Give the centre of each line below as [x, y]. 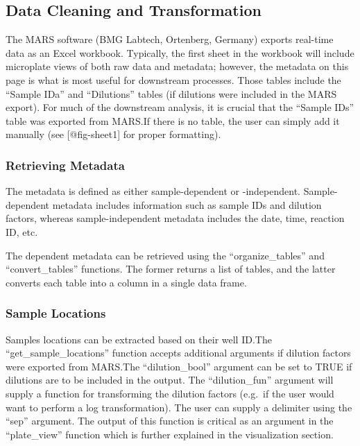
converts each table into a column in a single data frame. [126, 282]
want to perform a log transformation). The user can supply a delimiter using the [179, 407]
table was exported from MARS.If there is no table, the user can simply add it [173, 120]
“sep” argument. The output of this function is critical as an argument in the [170, 421]
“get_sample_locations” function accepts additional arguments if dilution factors [178, 353]
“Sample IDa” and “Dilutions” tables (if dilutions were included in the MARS [171, 93]
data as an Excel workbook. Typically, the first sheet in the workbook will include [180, 52]
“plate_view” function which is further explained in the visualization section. [170, 434]
